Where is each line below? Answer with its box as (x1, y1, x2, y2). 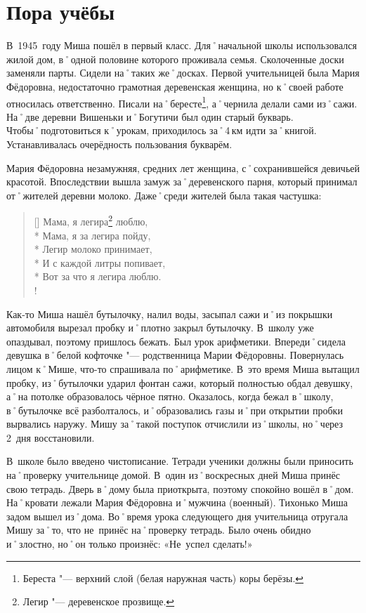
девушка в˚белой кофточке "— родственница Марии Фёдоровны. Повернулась (6, 348, 344, 362)
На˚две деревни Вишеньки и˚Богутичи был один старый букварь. (6, 109, 294, 124)
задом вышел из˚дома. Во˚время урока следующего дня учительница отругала (6, 508, 348, 523)
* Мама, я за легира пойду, (34, 228, 151, 242)
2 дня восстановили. (6, 430, 95, 444)
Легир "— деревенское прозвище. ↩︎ (22, 594, 175, 609)
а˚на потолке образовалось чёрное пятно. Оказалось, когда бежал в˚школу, (6, 389, 334, 404)
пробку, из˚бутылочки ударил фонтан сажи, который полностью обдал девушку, (6, 375, 353, 390)
